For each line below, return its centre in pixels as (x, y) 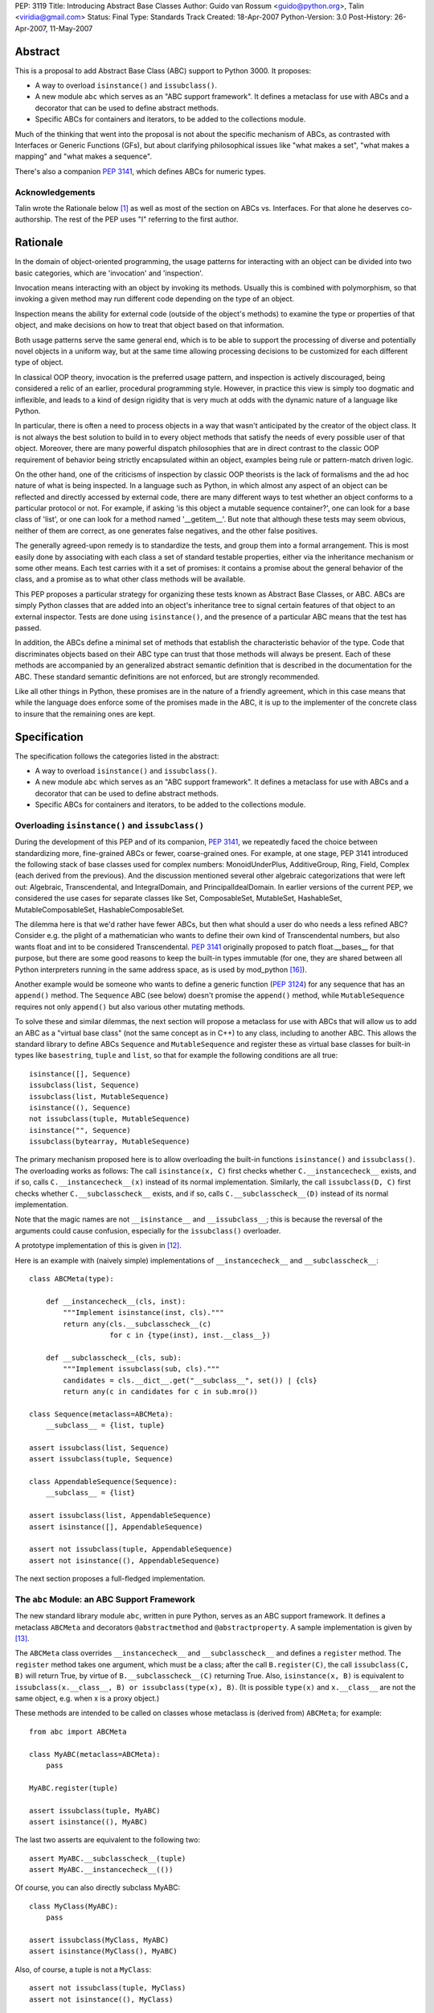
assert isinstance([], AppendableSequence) (116, 1527)
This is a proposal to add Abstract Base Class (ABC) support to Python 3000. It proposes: (163, 70)
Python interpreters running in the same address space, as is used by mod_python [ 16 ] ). (161, 969)
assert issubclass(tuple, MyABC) (95, 1810)
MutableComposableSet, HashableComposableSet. (100, 909)
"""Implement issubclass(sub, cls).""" (141, 1369)
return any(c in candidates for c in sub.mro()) (161, 1391)
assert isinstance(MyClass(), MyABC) (104, 1951)
